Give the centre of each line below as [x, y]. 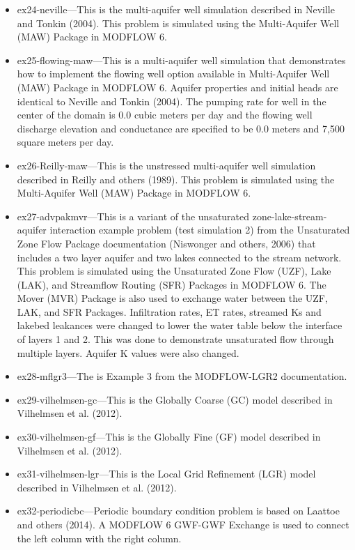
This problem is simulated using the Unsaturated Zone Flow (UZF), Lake [174, 271]
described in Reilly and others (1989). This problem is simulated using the [176, 179]
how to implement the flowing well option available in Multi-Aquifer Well [173, 74]
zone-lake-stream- [290, 216]
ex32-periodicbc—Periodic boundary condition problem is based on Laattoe [178, 511]
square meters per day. [65, 142]
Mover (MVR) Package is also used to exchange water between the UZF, [172, 298]
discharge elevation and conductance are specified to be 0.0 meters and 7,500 [181, 128]
